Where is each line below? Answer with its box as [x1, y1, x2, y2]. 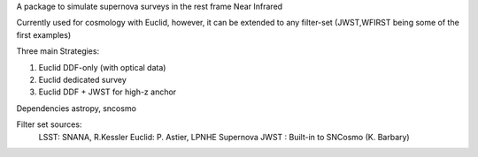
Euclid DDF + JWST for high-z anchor [38, 86, 177, 97]
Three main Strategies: [16, 46, 100, 56]
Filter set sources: [16, 119, 82, 130]
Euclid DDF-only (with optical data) [38, 62, 166, 72]
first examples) [16, 29, 71, 40]
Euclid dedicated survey [38, 74, 127, 85]
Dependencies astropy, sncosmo [16, 102, 137, 114]
